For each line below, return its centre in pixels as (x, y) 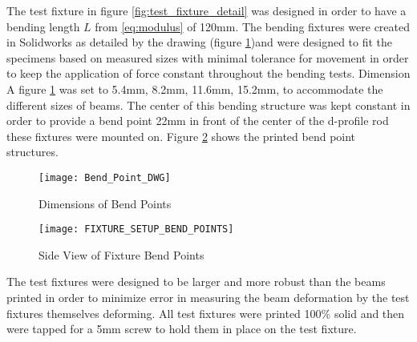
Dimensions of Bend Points (105, 203)
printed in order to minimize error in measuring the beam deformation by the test (208, 298)
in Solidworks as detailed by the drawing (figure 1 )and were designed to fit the (200, 42)
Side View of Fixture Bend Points (121, 254)
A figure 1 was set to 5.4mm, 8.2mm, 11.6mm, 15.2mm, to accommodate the (195, 89)
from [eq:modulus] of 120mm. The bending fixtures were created (253, 26)
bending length (43, 26)
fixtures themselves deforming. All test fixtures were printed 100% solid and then (206, 313)
